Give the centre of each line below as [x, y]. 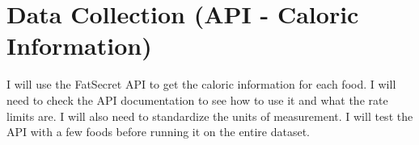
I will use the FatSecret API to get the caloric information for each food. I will [201, 84]
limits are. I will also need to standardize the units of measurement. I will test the [210, 116]
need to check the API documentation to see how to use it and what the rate [197, 99]
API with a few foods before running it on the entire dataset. [158, 132]
